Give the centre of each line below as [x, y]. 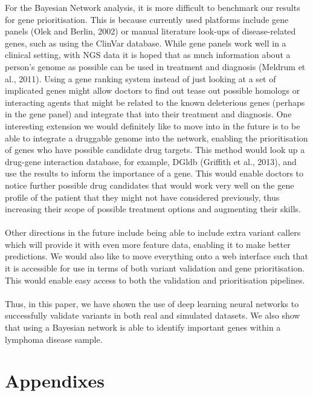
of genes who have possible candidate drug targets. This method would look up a [155, 150]
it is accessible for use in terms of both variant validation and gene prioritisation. [155, 268]
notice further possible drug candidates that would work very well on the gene [150, 185]
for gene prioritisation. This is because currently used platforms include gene [147, 19]
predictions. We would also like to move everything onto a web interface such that [156, 256]
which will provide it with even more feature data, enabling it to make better [148, 244]
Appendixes [55, 381]
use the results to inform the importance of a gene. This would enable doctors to [154, 173]
